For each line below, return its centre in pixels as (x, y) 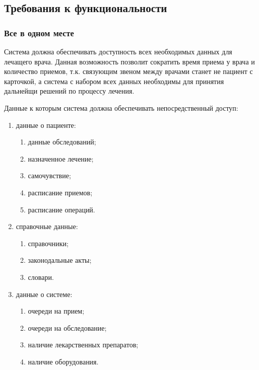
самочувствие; (49, 175)
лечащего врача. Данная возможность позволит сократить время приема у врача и (129, 61)
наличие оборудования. (63, 361)
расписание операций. (61, 209)
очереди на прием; (56, 311)
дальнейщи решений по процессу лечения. (69, 91)
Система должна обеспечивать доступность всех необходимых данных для (118, 51)
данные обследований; (62, 142)
